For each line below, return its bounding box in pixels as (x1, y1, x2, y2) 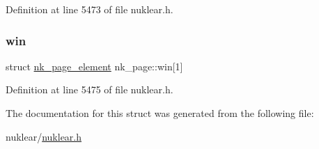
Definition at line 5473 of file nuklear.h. (6, 2, 173, 16)
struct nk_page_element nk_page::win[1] (6, 58, 183, 73)
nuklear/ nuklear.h (6, 129, 82, 143)
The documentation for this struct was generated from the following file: (6, 106, 314, 120)
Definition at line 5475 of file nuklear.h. (6, 82, 173, 97)
